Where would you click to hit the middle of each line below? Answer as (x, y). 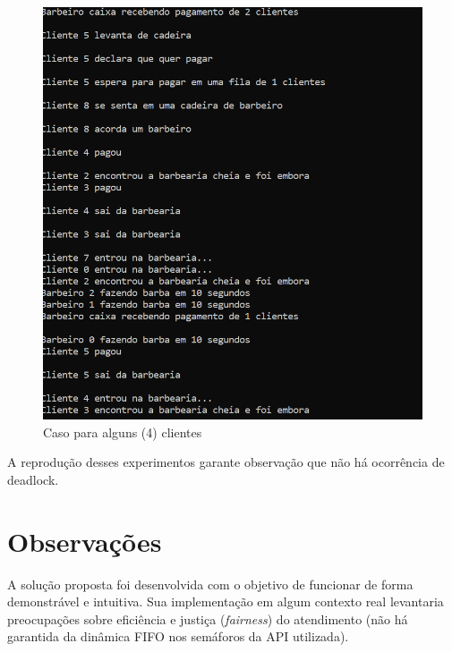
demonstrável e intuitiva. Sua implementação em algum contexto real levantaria (226, 601)
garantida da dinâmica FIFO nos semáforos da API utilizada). (178, 636)
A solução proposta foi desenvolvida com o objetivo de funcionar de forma (210, 584)
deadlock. (33, 479)
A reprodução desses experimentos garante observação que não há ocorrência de (226, 462)
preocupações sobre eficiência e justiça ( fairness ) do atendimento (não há (208, 618)
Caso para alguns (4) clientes (123, 432)
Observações (85, 541)
